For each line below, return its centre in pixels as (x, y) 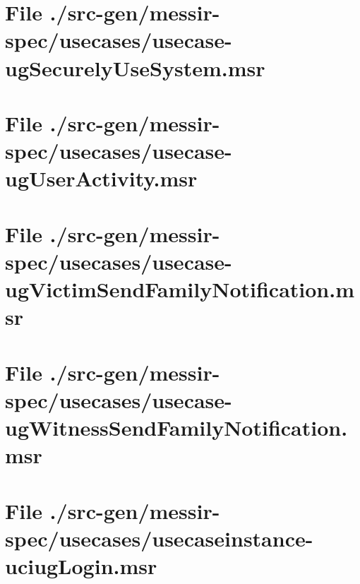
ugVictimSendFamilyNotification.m (180, 289)
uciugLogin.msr (81, 565)
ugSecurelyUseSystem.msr (135, 67)
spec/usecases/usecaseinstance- (159, 538)
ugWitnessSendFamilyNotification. (176, 427)
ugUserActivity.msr (101, 178)
